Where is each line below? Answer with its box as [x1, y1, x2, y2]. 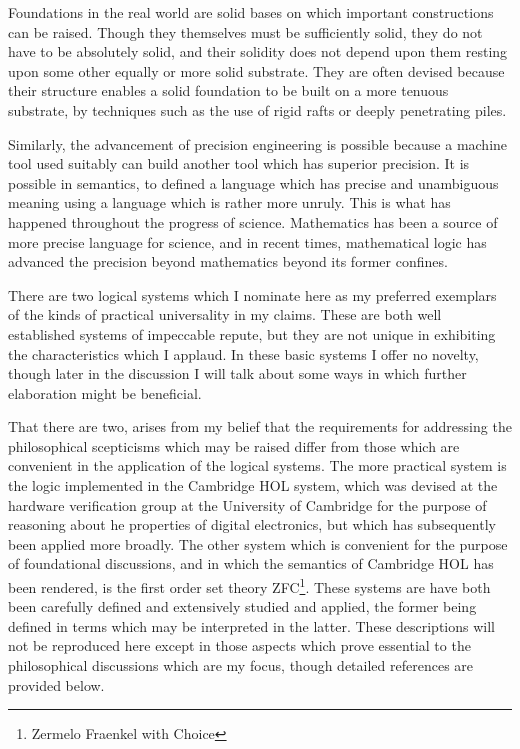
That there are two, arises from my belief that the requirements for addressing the [8, 416, 512, 437]
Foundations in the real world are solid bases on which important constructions [8, 2, 494, 22]
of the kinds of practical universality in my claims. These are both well [8, 304, 442, 325]
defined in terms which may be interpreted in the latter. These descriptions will [8, 615, 495, 636]
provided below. [8, 674, 105, 695]
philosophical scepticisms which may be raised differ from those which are [8, 435, 460, 456]
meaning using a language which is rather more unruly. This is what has [8, 192, 451, 213]
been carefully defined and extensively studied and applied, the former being [8, 596, 477, 617]
